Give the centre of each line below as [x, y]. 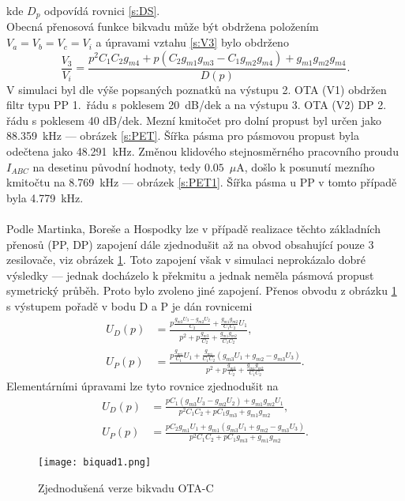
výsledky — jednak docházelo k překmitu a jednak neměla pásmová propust [190, 275]
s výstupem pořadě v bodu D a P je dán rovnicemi [129, 305]
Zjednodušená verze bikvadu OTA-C [126, 488]
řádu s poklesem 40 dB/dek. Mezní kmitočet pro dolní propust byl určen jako [194, 120]
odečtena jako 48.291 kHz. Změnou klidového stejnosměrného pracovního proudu [202, 151]
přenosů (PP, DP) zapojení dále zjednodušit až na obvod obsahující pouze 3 [190, 244]
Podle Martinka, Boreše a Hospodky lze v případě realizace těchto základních [193, 229]
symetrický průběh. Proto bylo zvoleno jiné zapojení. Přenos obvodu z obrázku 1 [202, 290]
